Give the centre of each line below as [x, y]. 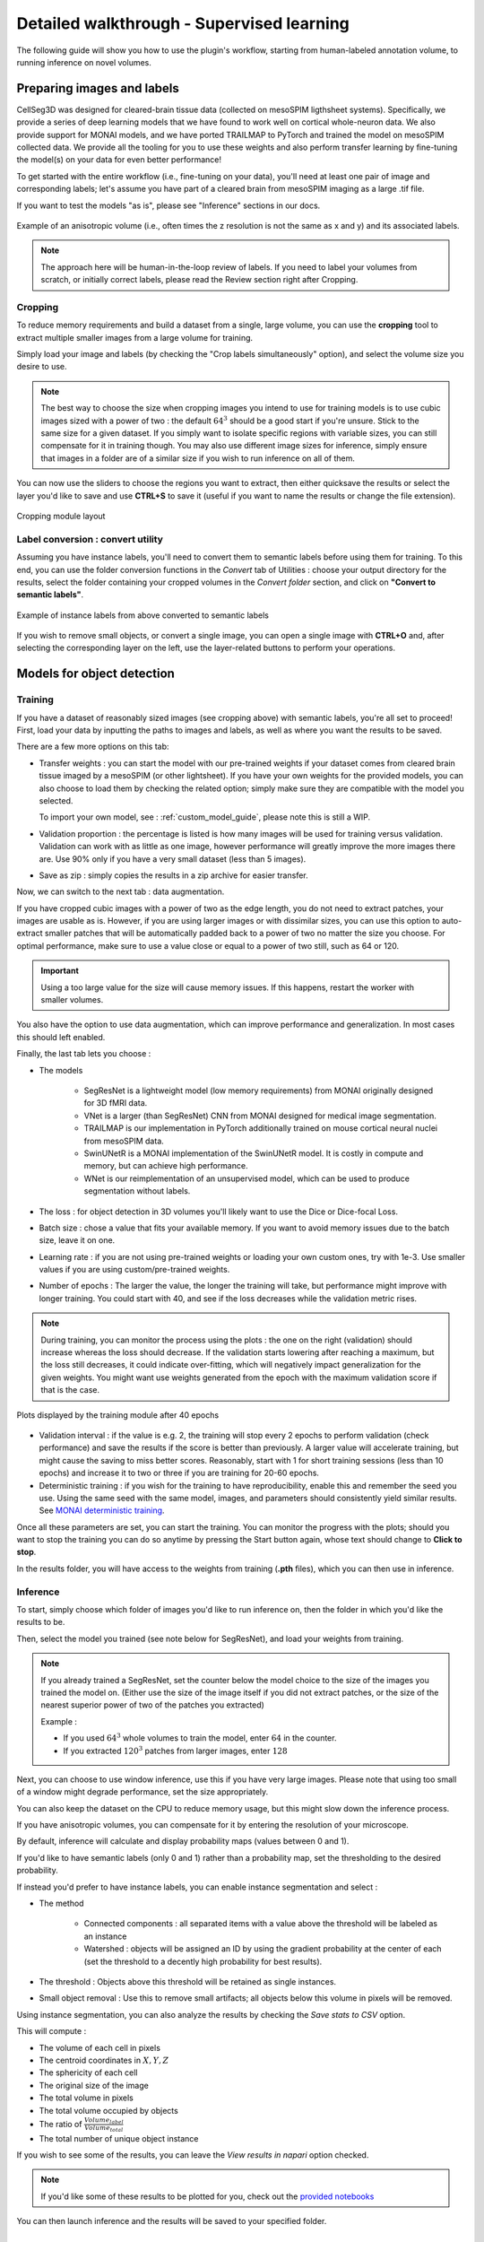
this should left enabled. [61, 1037]
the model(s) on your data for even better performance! [119, 160]
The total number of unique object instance [119, 2138]
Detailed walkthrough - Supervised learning [183, 23]
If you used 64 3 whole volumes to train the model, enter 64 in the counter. [200, 1738]
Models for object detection [95, 674]
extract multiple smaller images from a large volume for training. [135, 337]
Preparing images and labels [98, 88]
